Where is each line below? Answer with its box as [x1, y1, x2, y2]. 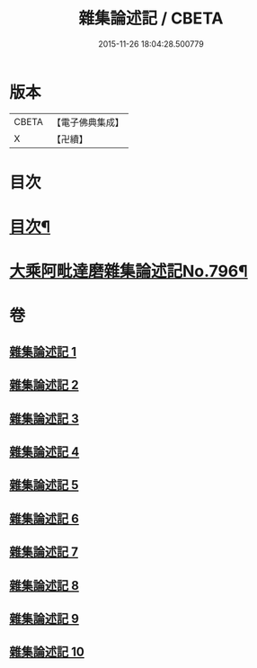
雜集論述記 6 [9, 511, 79, 526]
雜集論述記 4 [9, 444, 80, 459]
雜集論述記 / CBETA [78, 8, 224, 29]
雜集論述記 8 [9, 577, 79, 593]
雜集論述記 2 [9, 378, 79, 393]
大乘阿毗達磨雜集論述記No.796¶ [9, 262, 249, 281]
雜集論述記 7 [9, 545, 79, 560]
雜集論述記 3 [9, 411, 79, 426]
